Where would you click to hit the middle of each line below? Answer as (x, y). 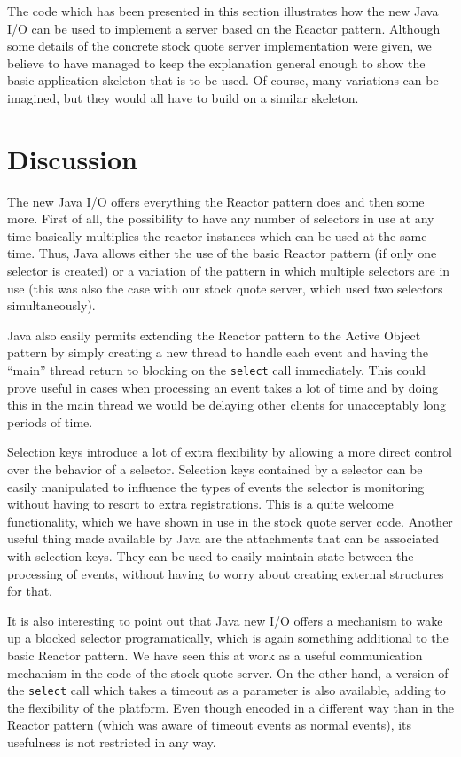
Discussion (72, 158)
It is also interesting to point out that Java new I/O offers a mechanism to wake (225, 620)
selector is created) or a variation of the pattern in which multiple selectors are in (229, 271)
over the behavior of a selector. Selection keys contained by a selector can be (215, 469)
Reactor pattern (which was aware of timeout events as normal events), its (210, 725)
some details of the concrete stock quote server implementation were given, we (219, 46)
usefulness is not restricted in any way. (112, 742)
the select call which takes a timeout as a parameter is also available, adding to (227, 690)
